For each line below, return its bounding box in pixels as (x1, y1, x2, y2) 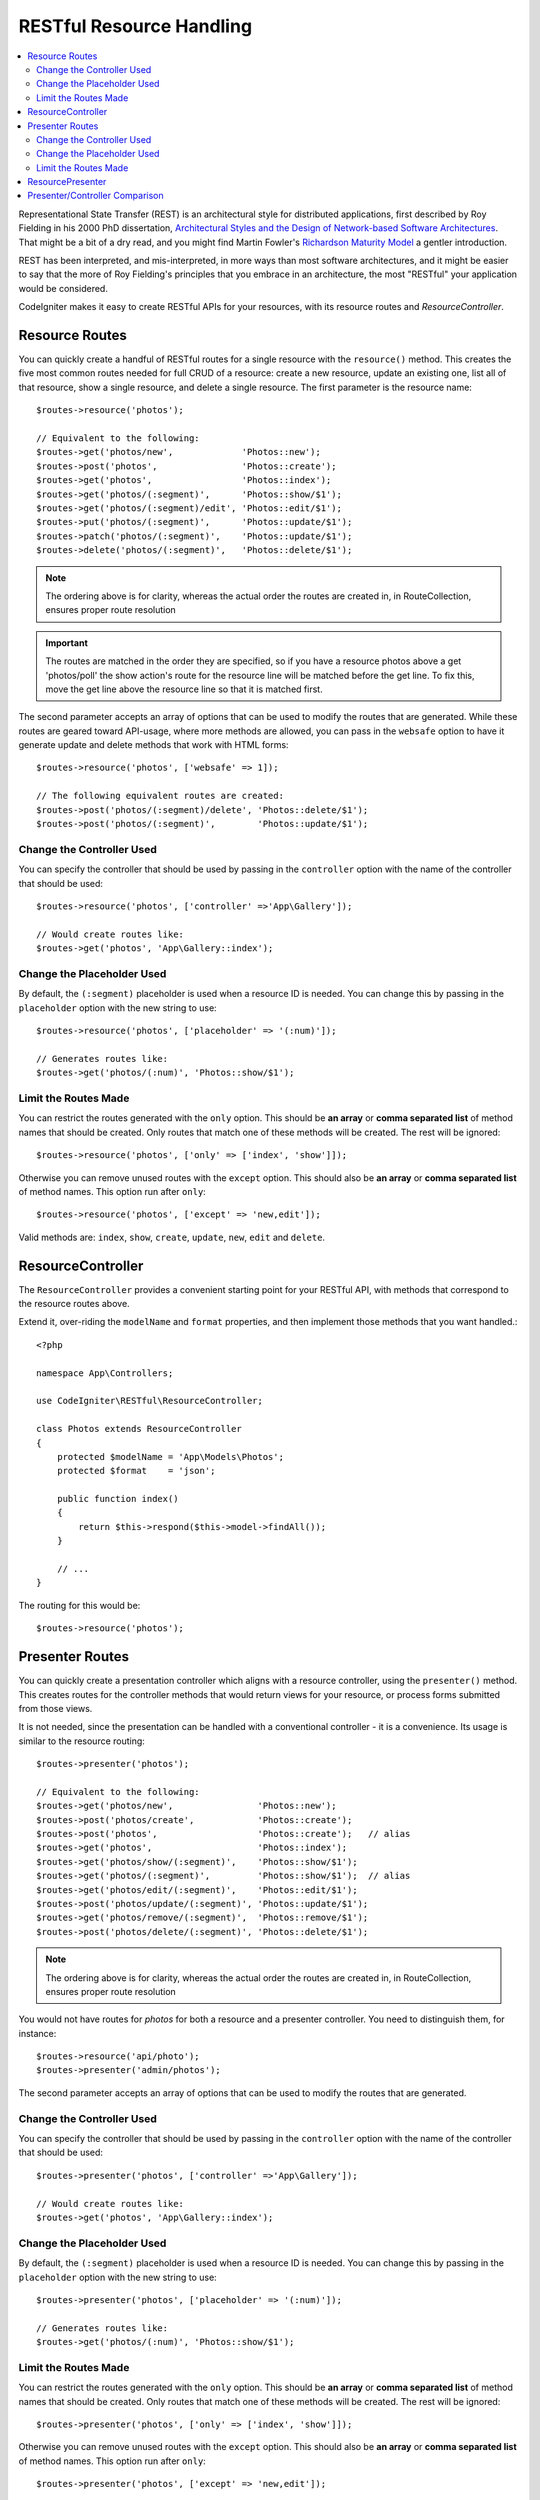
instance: (18, 2027, 57, 2039)
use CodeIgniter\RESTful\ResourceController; (36, 1395, 264, 1407)
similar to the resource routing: (18, 1735, 145, 1747)
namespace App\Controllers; (36, 1367, 174, 1379)
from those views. (18, 1702, 93, 1714)
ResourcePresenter (27, 176, 107, 188)
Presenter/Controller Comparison (27, 190, 164, 202)
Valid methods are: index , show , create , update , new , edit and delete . (18, 1231, 325, 1243)
